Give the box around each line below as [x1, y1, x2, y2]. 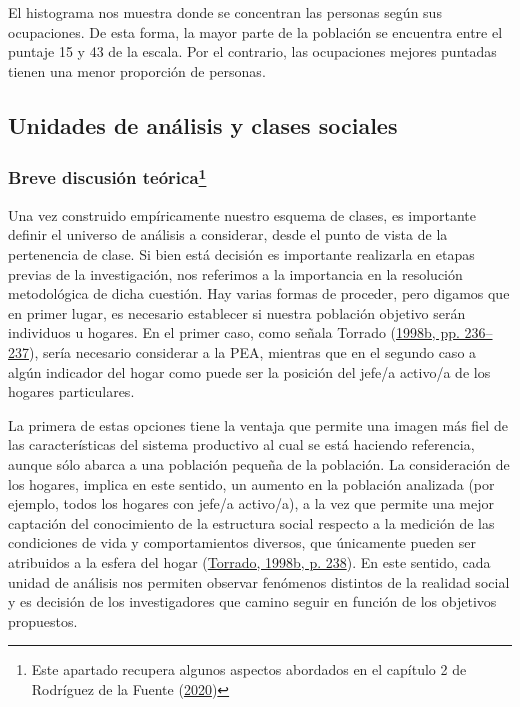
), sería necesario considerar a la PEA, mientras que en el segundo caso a [29, 341, 477, 362]
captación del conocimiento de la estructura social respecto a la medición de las [8, 512, 495, 533]
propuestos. [8, 610, 78, 631]
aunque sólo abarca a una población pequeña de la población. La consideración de [8, 453, 510, 474]
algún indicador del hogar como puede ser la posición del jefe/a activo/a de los [8, 361, 491, 382]
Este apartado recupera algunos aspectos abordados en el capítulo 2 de [31, 659, 467, 680]
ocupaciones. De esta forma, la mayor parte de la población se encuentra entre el [8, 21, 503, 42]
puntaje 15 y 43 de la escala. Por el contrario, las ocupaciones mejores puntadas [8, 41, 497, 62]
